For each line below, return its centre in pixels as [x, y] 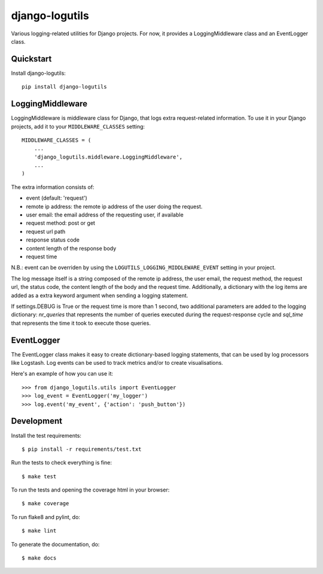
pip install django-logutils [64, 87]
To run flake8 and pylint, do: [46, 517]
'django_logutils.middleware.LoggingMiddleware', [108, 157]
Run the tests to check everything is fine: [62, 463]
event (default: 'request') [57, 198]
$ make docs [39, 558]
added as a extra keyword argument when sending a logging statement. [100, 295]
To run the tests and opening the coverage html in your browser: [90, 490]
